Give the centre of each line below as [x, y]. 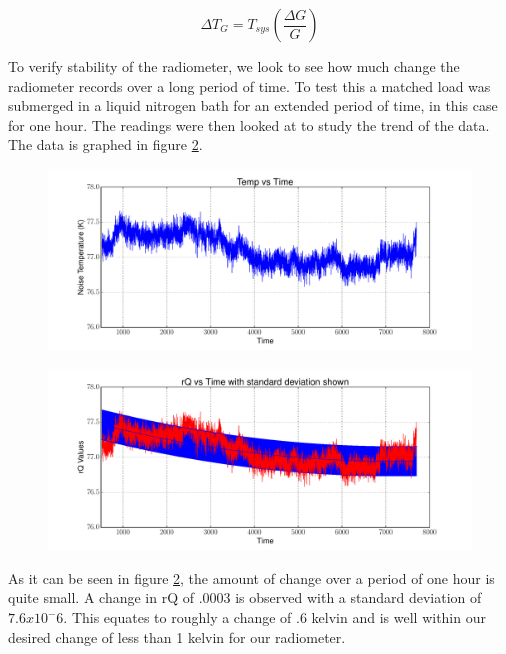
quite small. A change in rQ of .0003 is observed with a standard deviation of [245, 597]
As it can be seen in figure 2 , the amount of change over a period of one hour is [251, 577]
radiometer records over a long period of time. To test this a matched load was [249, 85]
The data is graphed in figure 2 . [105, 144]
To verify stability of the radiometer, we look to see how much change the [234, 66]
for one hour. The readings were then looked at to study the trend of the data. [249, 124]
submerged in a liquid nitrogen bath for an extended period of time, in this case [253, 105]
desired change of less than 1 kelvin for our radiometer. [177, 636]
